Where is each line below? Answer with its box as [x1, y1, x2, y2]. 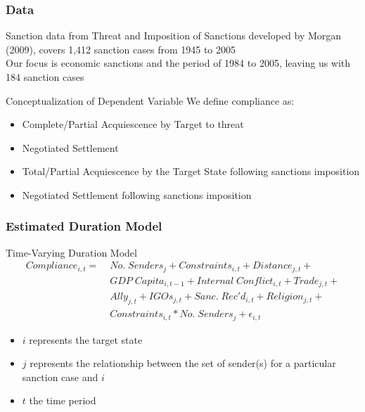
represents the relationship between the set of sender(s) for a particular [30, 356, 336, 371]
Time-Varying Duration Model [6, 245, 137, 259]
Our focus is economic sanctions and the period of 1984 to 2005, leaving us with [6, 56, 351, 70]
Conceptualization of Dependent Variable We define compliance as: [6, 93, 295, 108]
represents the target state [29, 332, 143, 347]
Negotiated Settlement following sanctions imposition [22, 187, 252, 202]
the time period [29, 393, 96, 408]
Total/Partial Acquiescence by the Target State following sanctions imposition [22, 164, 360, 179]
